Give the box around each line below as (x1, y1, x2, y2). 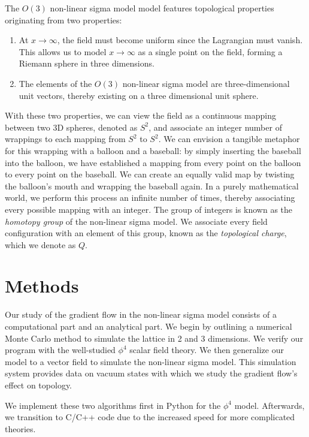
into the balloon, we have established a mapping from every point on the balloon (5, 156, 301, 168)
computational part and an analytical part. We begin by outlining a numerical (5, 320, 292, 332)
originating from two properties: (5, 13, 122, 26)
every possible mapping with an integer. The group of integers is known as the (5, 203, 293, 215)
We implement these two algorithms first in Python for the (5, 399, 221, 411)
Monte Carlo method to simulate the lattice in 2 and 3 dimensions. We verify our (5, 331, 304, 344)
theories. (5, 422, 36, 435)
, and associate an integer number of (149, 120, 282, 133)
